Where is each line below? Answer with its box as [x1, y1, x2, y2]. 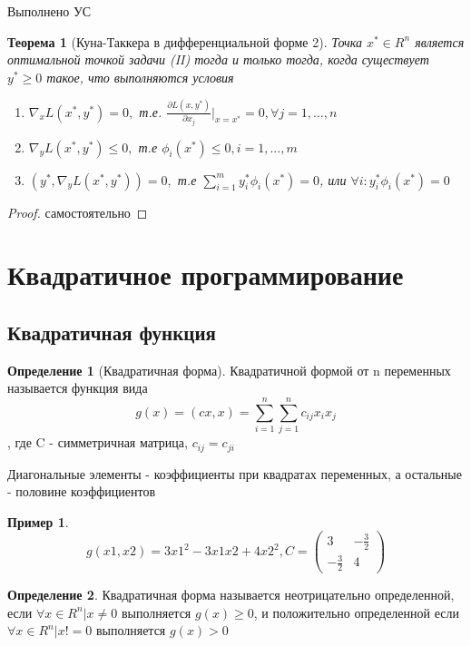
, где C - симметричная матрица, [7, 433, 188, 452]
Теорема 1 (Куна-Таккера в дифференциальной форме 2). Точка [7, 32, 362, 51]
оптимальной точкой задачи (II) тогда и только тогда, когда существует [7, 50, 429, 69]
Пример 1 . [7, 512, 69, 531]
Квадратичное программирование [7, 256, 404, 293]
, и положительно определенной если [253, 602, 459, 622]
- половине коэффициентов [7, 482, 156, 501]
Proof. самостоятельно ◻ [7, 202, 148, 221]
